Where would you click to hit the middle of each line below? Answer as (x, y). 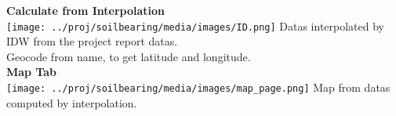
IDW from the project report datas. (92, 41)
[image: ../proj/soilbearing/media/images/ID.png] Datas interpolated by (196, 25)
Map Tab (32, 72)
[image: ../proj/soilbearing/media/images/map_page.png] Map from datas (198, 87)
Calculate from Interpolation (86, 10)
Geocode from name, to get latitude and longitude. (129, 56)
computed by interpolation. (72, 102)
